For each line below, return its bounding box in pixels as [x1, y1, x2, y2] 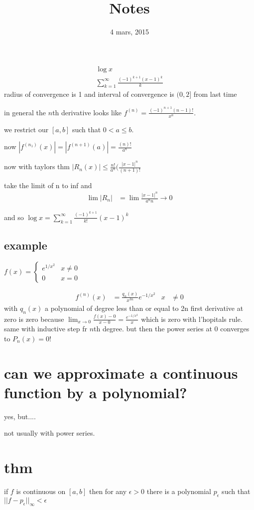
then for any [89, 486, 127, 497]
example [4, 237, 47, 253]
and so [4, 212, 24, 222]
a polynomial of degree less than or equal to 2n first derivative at [44, 303, 244, 313]
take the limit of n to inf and [4, 180, 92, 190]
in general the [4, 107, 46, 117]
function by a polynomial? [4, 382, 187, 402]
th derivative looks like [52, 107, 122, 117]
